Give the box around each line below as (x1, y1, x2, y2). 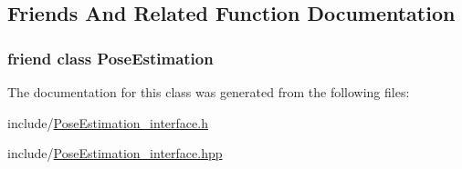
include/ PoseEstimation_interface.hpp (7, 144, 223, 163)
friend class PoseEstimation (7, 46, 214, 69)
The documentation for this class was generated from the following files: (7, 83, 410, 101)
